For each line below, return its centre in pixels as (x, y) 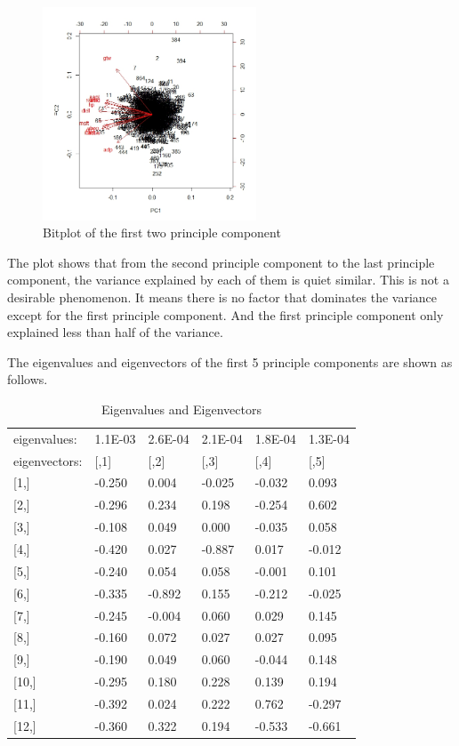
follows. (28, 379)
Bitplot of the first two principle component (162, 233)
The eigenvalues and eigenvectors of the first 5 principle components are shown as (230, 361)
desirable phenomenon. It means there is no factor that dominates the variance (222, 297)
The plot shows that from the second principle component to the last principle (221, 262)
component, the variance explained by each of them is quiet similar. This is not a (228, 280)
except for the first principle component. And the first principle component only (225, 314)
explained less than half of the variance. (115, 332)
